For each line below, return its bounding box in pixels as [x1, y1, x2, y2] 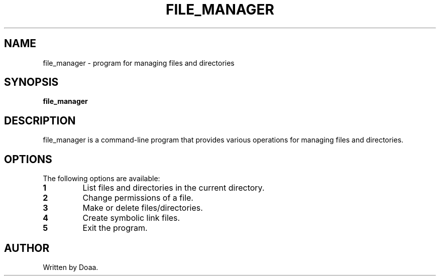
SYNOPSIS [4, 76, 59, 89]
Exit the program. [82, 223, 148, 233]
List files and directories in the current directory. [82, 183, 265, 193]
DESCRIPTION [4, 114, 76, 127]
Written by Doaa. [43, 262, 98, 271]
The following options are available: [43, 174, 160, 183]
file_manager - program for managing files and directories [43, 58, 235, 67]
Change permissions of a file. [82, 193, 193, 203]
